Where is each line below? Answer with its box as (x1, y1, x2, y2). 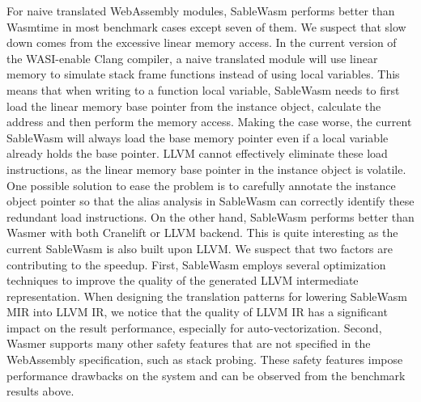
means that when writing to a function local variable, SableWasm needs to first (6, 81, 400, 98)
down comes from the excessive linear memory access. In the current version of (6, 34, 397, 51)
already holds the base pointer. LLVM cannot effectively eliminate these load (6, 145, 388, 162)
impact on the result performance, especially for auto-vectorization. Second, (6, 319, 382, 336)
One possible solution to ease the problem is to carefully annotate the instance (6, 176, 396, 193)
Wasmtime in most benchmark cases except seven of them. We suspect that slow (6, 18, 406, 35)
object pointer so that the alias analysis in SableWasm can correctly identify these (6, 193, 415, 209)
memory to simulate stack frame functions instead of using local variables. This (6, 66, 400, 83)
